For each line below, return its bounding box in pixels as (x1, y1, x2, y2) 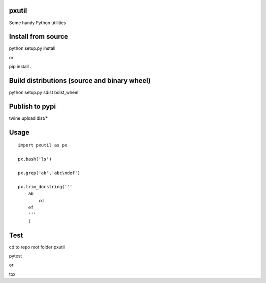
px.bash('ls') (18, 156, 52, 162)
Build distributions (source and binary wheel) (9, 76, 151, 85)
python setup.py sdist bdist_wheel (9, 89, 79, 96)
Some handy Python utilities (9, 20, 66, 26)
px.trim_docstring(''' (18, 184, 73, 189)
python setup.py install (9, 45, 56, 51)
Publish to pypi (9, 102, 56, 110)
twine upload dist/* (9, 115, 48, 121)
